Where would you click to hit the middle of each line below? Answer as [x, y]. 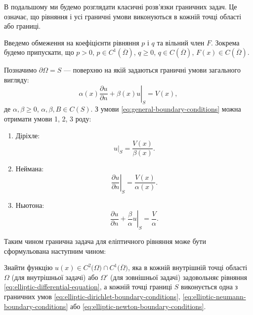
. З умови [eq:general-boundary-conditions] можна [166, 109]
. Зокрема [225, 42]
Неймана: [30, 169]
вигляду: [17, 79]
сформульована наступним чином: [55, 251]
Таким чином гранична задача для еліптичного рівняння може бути [105, 241]
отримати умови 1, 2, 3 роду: [48, 118]
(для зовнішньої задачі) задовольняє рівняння [179, 277]
